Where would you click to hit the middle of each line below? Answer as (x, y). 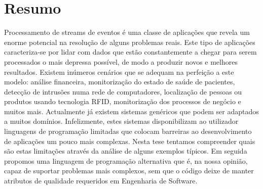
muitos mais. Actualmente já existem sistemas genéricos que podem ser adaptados (131, 111)
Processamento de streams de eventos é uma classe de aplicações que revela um (127, 32)
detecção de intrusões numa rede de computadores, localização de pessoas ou (123, 91)
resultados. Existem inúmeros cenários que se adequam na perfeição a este (119, 72)
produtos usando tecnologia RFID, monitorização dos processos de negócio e (123, 101)
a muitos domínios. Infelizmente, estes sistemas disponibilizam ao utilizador (121, 121)
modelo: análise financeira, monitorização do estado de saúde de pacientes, (120, 82)
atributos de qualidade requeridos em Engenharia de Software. (101, 181)
